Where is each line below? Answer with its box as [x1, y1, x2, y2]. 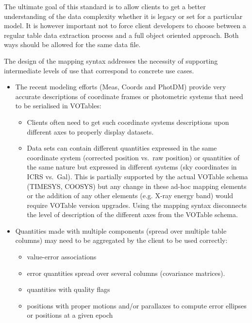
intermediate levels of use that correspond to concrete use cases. [4, 65, 194, 75]
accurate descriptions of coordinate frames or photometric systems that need [15, 91, 243, 101]
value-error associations [27, 252, 97, 262]
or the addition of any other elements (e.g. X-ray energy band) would [27, 190, 234, 201]
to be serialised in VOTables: [15, 101, 101, 111]
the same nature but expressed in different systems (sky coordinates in [27, 162, 237, 172]
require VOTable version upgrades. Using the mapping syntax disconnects [27, 200, 247, 210]
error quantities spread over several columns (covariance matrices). [27, 268, 225, 278]
